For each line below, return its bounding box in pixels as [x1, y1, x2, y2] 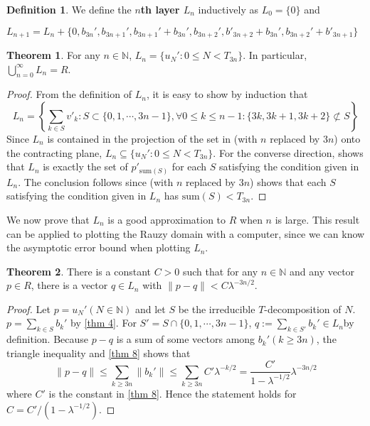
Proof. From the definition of [6, 87, 132, 102]
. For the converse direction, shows [213, 145, 364, 160]
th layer [140, 2, 180, 16]
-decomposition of [264, 301, 342, 316]
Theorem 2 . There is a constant [6, 263, 151, 278]
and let [134, 301, 166, 316]
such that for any [182, 263, 258, 278]
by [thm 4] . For [70, 315, 137, 330]
